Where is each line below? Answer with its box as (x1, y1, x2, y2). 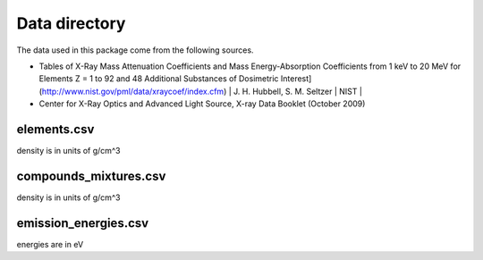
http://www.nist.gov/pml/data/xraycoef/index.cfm (41, 86, 225, 96)
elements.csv (16, 122, 95, 137)
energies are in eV (16, 239, 84, 249)
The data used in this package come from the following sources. (16, 45, 254, 55)
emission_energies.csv (16, 215, 149, 231)
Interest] (280, 73, 312, 84)
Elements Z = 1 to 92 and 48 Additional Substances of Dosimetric (38, 73, 279, 84)
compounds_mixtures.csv (16, 168, 166, 183)
